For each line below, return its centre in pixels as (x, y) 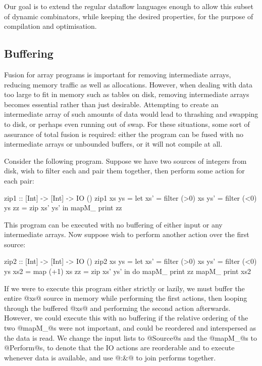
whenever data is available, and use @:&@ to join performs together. (110, 357)
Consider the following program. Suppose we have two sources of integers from (125, 161)
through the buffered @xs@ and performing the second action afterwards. (117, 308)
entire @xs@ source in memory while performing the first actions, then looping (126, 298)
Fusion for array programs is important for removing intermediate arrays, (118, 74)
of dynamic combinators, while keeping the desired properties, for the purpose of (129, 16)
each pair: (19, 180)
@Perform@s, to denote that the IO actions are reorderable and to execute (119, 348)
